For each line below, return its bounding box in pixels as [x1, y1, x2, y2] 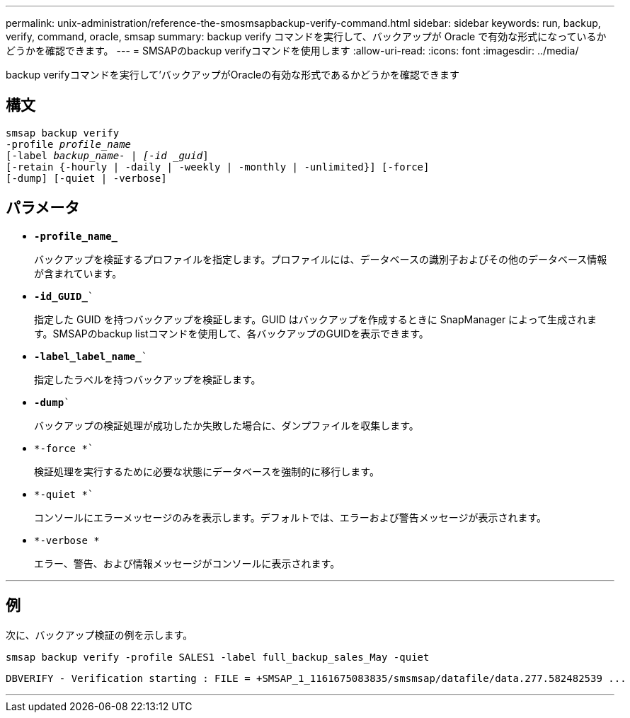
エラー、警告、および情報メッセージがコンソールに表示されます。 [34, 557, 340, 569]
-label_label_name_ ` [34, 350, 148, 362]
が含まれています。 [34, 267, 122, 279]
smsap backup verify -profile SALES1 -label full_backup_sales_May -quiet [6, 651, 430, 663]
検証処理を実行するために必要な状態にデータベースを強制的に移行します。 [34, 465, 379, 477]
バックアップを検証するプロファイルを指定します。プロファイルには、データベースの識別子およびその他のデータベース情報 [34, 253, 607, 265]
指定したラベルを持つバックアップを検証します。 [34, 373, 261, 386]
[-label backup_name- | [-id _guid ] [6, 149, 209, 161]
